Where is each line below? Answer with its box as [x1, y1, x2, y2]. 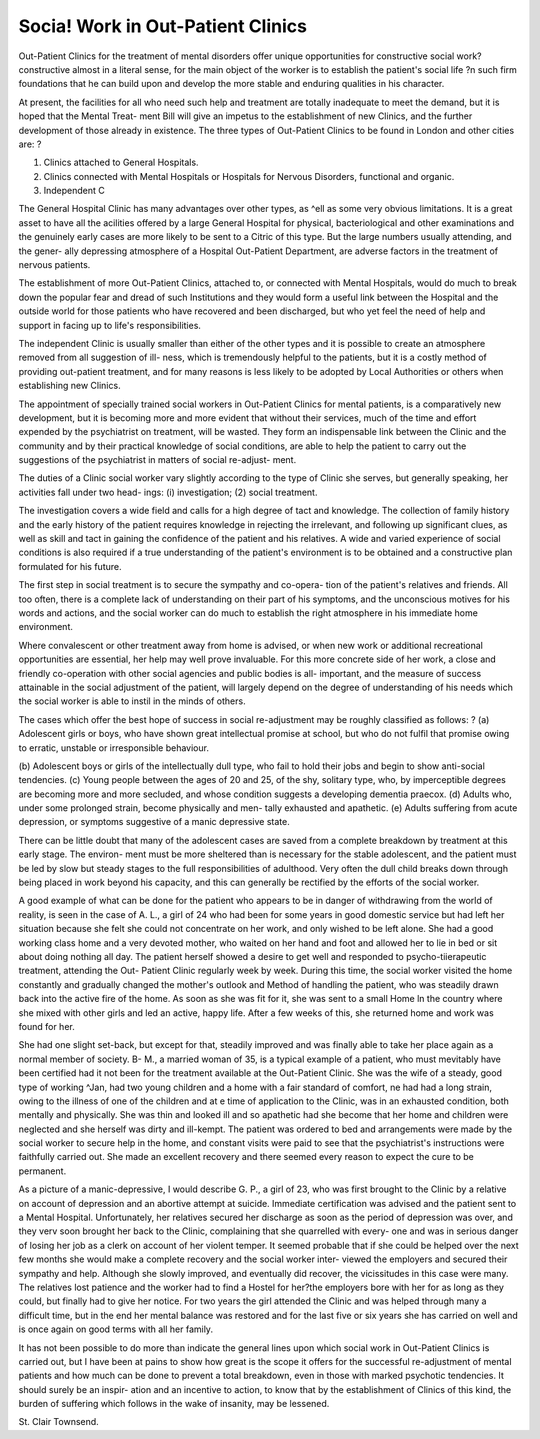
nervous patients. [18, 259, 91, 271]
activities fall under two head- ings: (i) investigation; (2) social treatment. [18, 486, 318, 498]
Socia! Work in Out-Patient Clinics [18, 15, 307, 37]
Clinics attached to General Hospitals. [43, 156, 199, 169]
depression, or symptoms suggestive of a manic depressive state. [18, 816, 290, 828]
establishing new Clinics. [18, 380, 121, 392]
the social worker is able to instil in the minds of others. [18, 695, 246, 707]
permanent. [18, 1165, 67, 1177]
